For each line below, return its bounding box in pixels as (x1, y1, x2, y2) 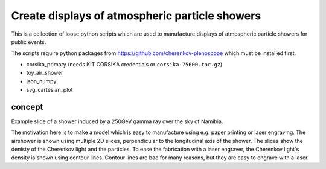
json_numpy (26, 77, 57, 84)
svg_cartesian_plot (26, 86, 73, 93)
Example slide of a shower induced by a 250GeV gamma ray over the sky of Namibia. (11, 118, 223, 125)
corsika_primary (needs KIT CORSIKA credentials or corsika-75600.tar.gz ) (26, 60, 223, 68)
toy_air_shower (26, 69, 63, 77)
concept (11, 101, 43, 112)
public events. (11, 38, 46, 45)
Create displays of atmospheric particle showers (11, 9, 261, 22)
